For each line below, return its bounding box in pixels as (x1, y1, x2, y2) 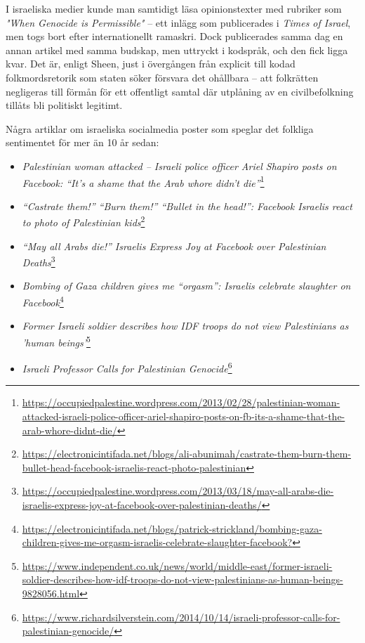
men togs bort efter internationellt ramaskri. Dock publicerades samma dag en (6, 29, 343, 44)
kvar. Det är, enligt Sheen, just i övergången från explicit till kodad (6, 56, 296, 71)
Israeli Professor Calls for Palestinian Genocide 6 (22, 359, 232, 375)
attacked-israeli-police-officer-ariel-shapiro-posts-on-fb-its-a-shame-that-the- (22, 409, 345, 423)
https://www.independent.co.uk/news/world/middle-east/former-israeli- (22, 558, 333, 573)
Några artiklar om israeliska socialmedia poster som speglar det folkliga (6, 121, 314, 136)
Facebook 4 (22, 293, 64, 309)
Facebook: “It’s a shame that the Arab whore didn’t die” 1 (22, 173, 265, 190)
